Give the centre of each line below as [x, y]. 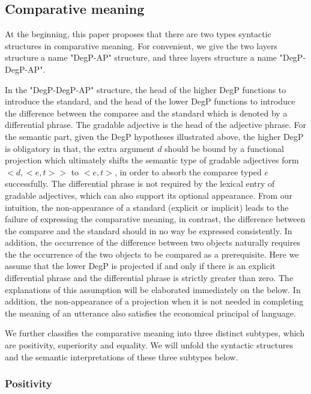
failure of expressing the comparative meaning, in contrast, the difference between [155, 219]
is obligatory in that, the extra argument [80, 148]
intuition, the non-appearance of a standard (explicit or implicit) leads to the [147, 207]
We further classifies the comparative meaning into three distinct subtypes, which [155, 333]
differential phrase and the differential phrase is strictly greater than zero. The [149, 278]
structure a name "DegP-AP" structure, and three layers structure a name [141, 57]
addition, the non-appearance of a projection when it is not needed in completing [154, 301]
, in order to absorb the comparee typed [188, 171]
